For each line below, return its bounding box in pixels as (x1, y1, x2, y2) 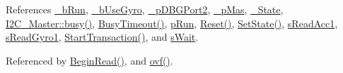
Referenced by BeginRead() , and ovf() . (6, 53, 173, 67)
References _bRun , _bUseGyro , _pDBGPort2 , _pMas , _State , (6, 2, 284, 16)
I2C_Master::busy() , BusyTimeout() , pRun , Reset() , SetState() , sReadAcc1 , (6, 15, 338, 30)
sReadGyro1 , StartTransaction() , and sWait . (6, 29, 199, 44)
